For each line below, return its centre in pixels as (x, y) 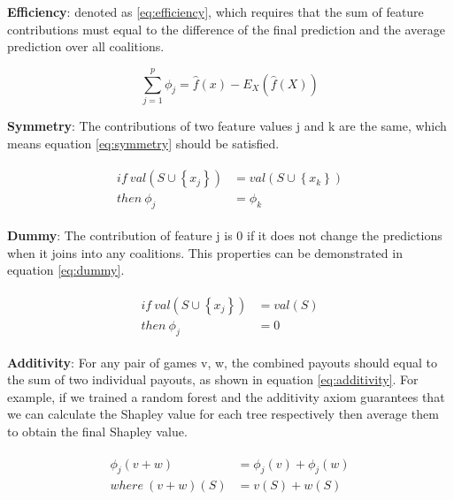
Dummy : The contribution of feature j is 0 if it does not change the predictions (225, 235)
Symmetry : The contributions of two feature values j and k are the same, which (227, 125)
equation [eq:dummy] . (66, 270)
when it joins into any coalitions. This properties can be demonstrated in (205, 252)
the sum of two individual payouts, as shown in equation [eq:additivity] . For (213, 379)
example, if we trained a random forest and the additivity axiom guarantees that (226, 396)
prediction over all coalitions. (86, 46)
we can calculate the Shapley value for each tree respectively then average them (223, 414)
